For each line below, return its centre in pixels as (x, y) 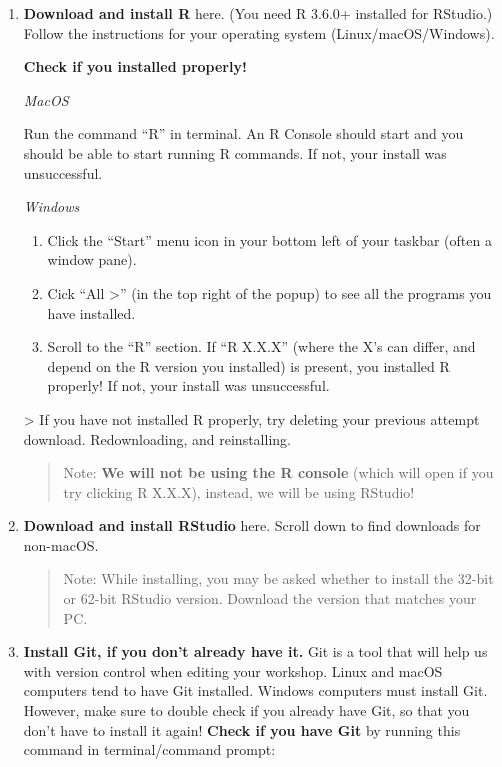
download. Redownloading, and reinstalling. (157, 438)
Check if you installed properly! (135, 66)
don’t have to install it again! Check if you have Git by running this (242, 729)
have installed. (91, 312)
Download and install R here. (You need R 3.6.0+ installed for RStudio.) (258, 13)
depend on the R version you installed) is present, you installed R (248, 365)
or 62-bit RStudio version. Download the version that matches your (270, 598)
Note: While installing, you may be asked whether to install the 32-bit (278, 578)
